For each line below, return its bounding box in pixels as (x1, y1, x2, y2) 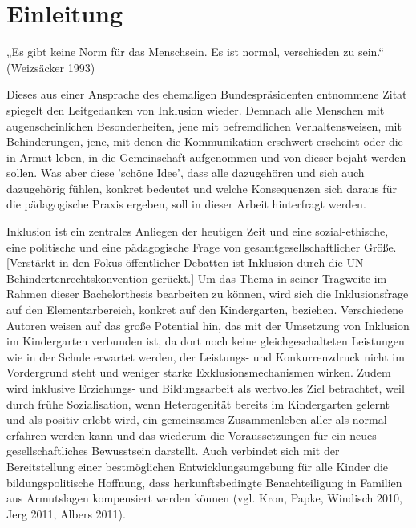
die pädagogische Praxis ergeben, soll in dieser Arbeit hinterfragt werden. (6, 195, 366, 212)
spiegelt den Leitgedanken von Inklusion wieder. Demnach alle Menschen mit (6, 101, 385, 118)
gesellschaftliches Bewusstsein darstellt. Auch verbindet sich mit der (6, 442, 340, 459)
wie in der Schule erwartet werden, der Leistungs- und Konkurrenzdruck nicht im (6, 348, 405, 365)
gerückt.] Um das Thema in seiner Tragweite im (151, 269, 387, 286)
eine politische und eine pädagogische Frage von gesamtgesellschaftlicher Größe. (6, 238, 397, 255)
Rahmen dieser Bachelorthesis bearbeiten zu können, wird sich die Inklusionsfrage (6, 285, 409, 302)
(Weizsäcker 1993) (6, 58, 95, 75)
